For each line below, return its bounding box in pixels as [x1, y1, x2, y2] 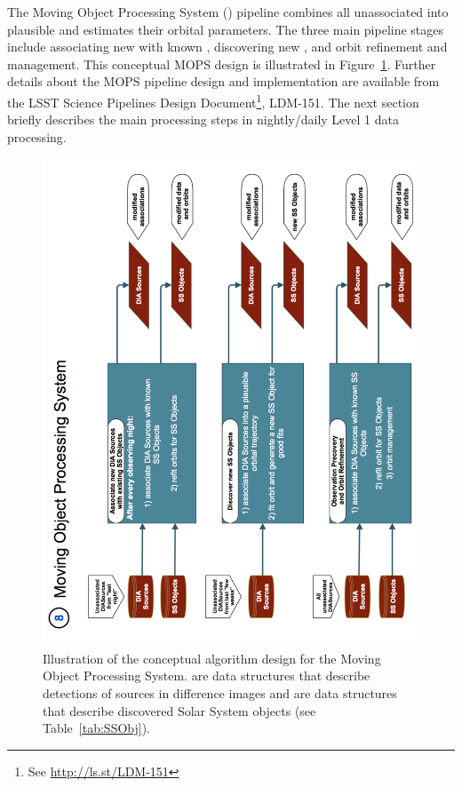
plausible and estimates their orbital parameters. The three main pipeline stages [7, 20, 444, 38]
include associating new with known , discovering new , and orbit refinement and [7, 37, 448, 56]
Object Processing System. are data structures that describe [43, 666, 370, 685]
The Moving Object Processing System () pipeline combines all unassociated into [7, 3, 449, 20]
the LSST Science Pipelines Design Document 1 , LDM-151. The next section [7, 90, 419, 111]
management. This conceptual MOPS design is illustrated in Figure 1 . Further [7, 54, 436, 73]
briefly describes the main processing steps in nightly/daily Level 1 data [7, 110, 399, 129]
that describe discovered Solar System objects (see [43, 701, 316, 719]
